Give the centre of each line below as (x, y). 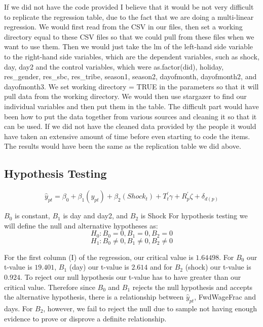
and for (161, 267)
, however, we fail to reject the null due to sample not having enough (150, 308)
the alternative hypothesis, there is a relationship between (94, 297)
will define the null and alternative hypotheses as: (81, 225)
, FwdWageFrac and (225, 297)
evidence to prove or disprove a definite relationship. (85, 318)
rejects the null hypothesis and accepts (193, 287)
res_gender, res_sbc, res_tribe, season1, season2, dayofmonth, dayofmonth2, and (130, 76)
